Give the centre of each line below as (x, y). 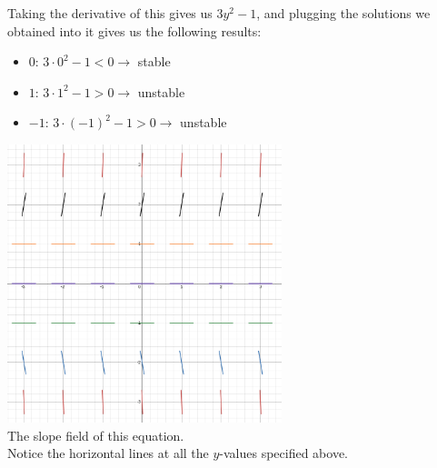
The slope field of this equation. (96, 435)
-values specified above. (284, 453)
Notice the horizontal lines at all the (108, 453)
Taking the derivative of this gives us (110, 13)
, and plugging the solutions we (343, 13)
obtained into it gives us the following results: (134, 30)
